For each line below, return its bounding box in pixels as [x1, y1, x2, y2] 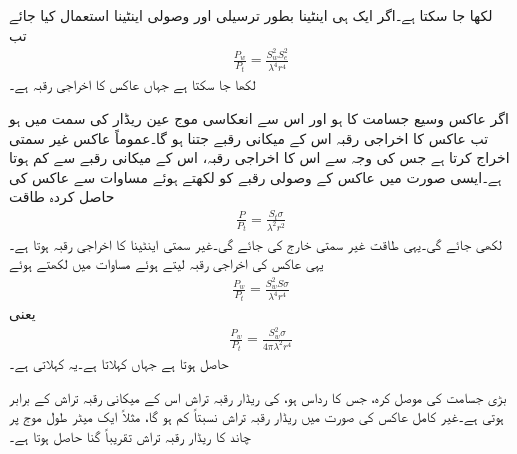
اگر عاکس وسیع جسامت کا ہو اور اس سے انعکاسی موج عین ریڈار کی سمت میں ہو [9, 107, 509, 128]
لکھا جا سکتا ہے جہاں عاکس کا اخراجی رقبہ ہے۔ [9, 74, 256, 95]
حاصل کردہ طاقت [9, 186, 115, 207]
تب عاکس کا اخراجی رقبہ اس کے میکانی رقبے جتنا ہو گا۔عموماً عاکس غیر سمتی [9, 127, 489, 148]
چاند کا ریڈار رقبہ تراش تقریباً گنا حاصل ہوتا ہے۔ [9, 425, 251, 446]
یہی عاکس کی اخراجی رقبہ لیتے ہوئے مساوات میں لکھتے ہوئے [9, 253, 324, 274]
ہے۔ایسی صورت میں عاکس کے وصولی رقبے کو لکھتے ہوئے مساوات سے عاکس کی [9, 166, 502, 187]
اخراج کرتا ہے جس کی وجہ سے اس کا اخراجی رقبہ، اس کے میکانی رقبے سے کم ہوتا [9, 147, 510, 168]
